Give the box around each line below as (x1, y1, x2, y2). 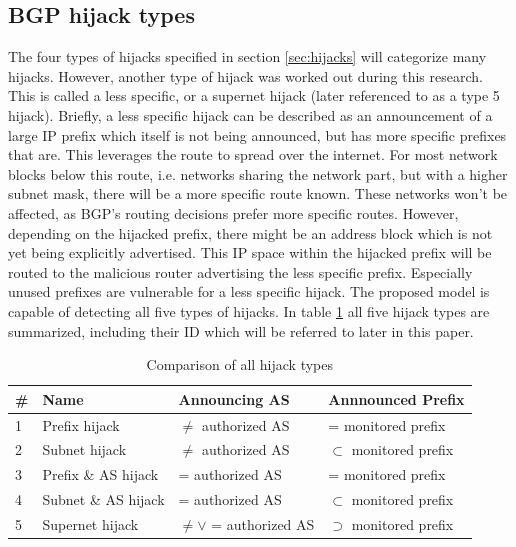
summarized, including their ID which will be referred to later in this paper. (8, 320, 474, 341)
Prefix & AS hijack (42, 464, 159, 485)
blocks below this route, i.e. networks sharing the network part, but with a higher (8, 163, 508, 184)
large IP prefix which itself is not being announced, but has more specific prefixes (8, 124, 507, 145)
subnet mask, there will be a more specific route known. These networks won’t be (8, 183, 508, 204)
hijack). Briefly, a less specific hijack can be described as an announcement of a (8, 104, 493, 125)
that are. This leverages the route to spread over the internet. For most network (8, 144, 498, 165)
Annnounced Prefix (328, 388, 465, 409)
